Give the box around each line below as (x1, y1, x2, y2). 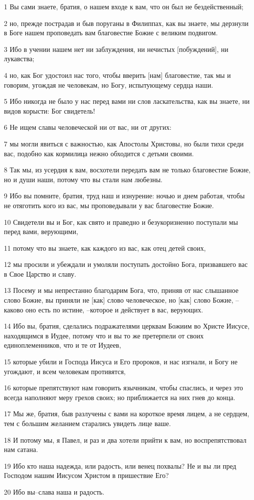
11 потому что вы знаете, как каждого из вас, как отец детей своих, (4, 242, 206, 253)
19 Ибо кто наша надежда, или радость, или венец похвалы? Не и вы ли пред (4, 460, 236, 471)
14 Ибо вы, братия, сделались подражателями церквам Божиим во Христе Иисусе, (4, 321, 250, 331)
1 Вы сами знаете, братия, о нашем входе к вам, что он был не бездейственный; (4, 1, 244, 11)
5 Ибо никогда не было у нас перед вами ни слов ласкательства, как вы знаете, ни (4, 96, 250, 106)
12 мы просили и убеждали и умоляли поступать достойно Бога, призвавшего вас (4, 259, 248, 269)
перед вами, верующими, (4, 226, 78, 237)
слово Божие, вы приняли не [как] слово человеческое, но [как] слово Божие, (4, 295, 233, 305)
